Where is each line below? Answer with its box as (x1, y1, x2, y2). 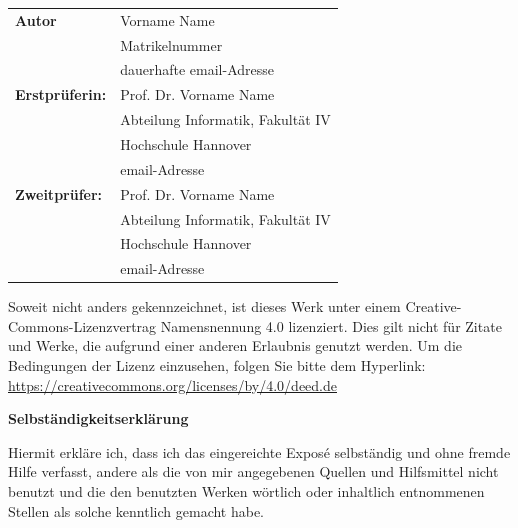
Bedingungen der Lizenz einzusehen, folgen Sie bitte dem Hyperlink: (8, 355, 426, 376)
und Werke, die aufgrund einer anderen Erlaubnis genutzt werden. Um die (8, 335, 463, 356)
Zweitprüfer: (15, 183, 103, 204)
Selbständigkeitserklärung (8, 408, 189, 429)
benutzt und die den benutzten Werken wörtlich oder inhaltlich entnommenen (8, 481, 485, 502)
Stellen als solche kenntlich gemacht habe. (8, 500, 265, 521)
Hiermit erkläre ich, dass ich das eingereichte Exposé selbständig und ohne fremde (8, 441, 511, 462)
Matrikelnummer (120, 34, 223, 55)
